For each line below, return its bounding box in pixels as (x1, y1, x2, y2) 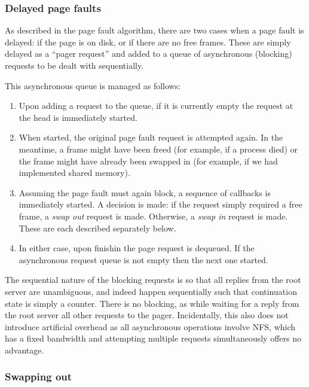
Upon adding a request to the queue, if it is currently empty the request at (19, 99, 293, 112)
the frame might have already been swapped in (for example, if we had (19, 154, 278, 167)
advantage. (5, 343, 44, 356)
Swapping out (5, 369, 72, 384)
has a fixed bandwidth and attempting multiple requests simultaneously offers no (5, 332, 302, 345)
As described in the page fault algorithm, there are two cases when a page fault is (5, 24, 304, 36)
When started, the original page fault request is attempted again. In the (19, 131, 283, 144)
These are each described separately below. (19, 221, 176, 234)
